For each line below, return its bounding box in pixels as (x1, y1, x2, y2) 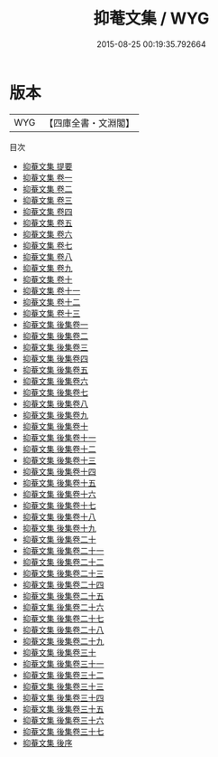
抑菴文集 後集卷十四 (22, 466, 96, 477)
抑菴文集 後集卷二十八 (22, 624, 104, 635)
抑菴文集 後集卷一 (22, 318, 88, 330)
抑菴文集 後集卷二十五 (22, 590, 104, 601)
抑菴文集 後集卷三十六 (22, 714, 104, 725)
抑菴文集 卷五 (22, 217, 73, 228)
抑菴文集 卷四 (22, 205, 73, 217)
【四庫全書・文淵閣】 (44, 117, 135, 129)
